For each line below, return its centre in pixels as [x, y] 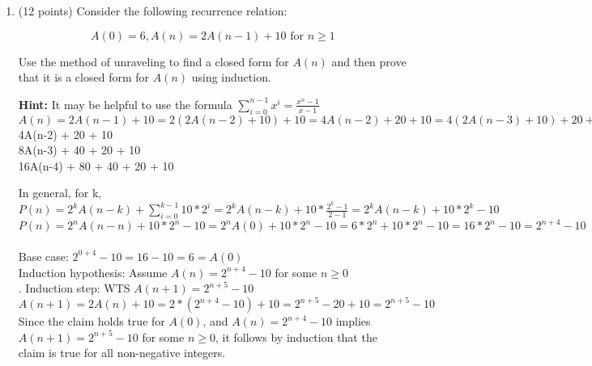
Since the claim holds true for [92, 321]
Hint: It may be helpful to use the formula [125, 104]
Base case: [43, 256]
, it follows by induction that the [296, 337]
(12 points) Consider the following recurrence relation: [153, 11]
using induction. [231, 77]
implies [353, 321]
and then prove [369, 61]
